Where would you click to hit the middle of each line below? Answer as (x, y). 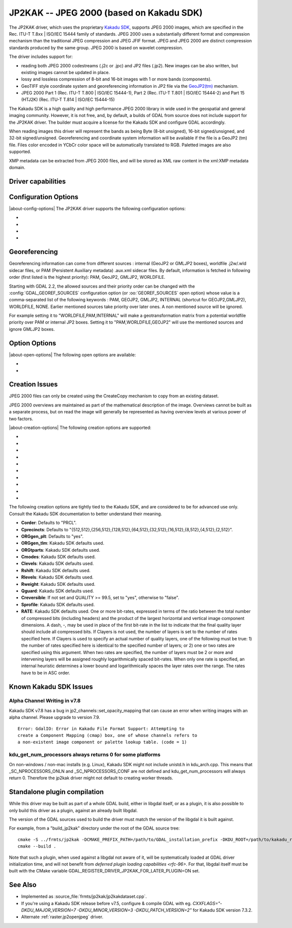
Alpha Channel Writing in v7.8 (45, 701)
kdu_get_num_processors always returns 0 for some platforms (85, 754)
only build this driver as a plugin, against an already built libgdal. (73, 810)
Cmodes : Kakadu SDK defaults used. (58, 557)
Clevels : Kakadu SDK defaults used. (57, 563)
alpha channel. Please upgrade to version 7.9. (55, 717)
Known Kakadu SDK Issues (51, 686)
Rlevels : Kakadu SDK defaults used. (57, 577)
